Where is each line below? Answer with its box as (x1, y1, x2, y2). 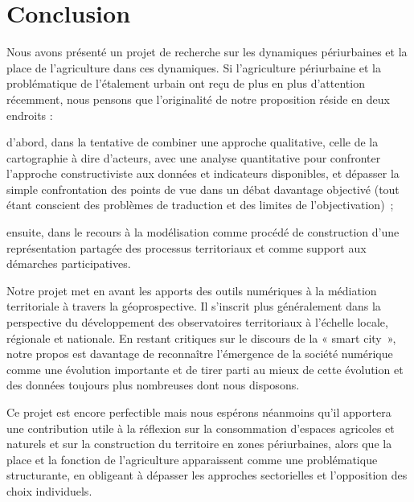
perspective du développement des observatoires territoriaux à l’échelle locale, (6, 314, 388, 331)
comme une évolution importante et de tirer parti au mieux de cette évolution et (6, 360, 404, 377)
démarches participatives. (6, 255, 131, 272)
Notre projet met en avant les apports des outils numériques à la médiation (6, 282, 377, 298)
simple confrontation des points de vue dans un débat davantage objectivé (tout (6, 180, 400, 197)
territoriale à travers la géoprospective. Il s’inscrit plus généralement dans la (6, 298, 381, 315)
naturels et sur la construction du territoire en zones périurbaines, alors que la (6, 435, 392, 452)
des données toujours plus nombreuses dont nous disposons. (6, 376, 300, 393)
